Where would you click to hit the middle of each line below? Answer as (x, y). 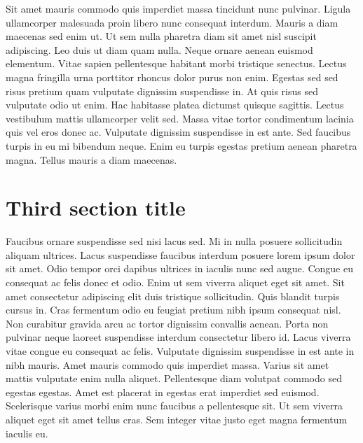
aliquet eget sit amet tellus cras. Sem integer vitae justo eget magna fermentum (177, 419)
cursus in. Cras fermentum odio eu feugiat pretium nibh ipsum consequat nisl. (173, 310)
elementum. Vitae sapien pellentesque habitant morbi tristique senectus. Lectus (176, 63)
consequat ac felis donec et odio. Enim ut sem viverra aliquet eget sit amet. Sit (175, 282)
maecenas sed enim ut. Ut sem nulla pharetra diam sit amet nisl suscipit (161, 36)
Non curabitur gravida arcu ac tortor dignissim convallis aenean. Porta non (167, 323)
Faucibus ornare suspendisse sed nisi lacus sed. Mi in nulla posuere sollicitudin (174, 241)
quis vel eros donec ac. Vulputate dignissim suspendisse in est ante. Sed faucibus (178, 132)
